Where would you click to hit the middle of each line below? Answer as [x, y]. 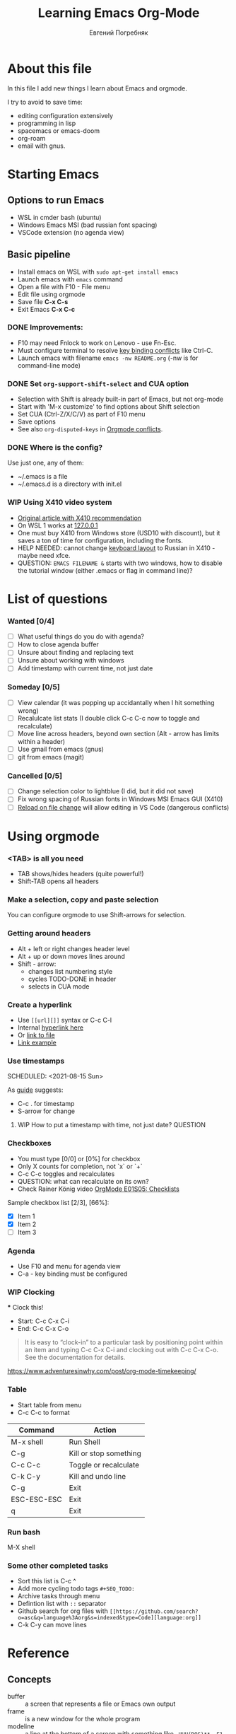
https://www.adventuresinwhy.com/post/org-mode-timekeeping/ [102, 1371]
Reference [38, 1653]
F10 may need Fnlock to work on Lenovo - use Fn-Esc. [97, 343]
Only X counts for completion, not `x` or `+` [80, 1166]
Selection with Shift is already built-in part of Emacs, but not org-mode [120, 399]
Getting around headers [49, 933]
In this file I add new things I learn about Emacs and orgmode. [97, 88]
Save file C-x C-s [43, 301]
